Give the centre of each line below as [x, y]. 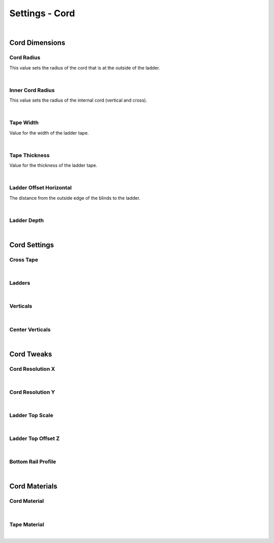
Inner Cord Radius [32, 90]
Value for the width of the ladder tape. [49, 133]
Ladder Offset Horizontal [41, 188]
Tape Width [24, 123]
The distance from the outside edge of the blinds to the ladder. [75, 198]
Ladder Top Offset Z [35, 438]
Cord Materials [33, 486]
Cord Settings [32, 245]
